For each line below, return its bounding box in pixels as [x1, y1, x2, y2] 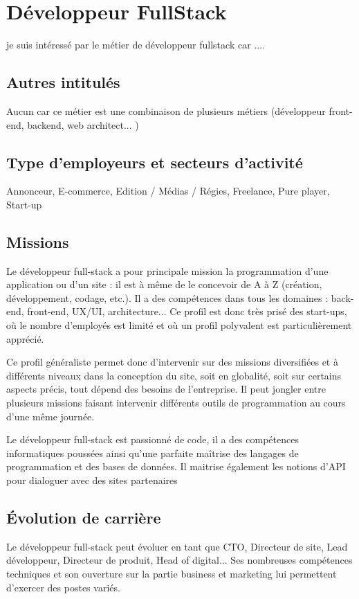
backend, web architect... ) [27, 117, 139, 132]
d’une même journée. [6, 409, 95, 423]
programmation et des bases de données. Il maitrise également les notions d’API [6, 459, 346, 474]
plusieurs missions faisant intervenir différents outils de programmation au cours [6, 395, 346, 410]
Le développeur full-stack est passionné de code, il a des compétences [6, 432, 299, 447]
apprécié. [6, 331, 44, 346]
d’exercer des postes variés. [6, 580, 120, 594]
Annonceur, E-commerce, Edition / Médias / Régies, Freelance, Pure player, [6, 184, 330, 198]
